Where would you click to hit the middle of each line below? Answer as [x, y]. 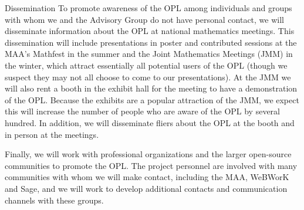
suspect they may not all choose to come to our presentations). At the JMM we [148, 77]
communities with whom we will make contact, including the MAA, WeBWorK [147, 177]
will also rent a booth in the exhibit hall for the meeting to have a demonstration [151, 88]
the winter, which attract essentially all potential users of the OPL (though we [146, 65]
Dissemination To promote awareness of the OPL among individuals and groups [148, 8]
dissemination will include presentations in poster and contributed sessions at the [151, 42]
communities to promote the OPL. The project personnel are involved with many [151, 165]
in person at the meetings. [52, 134]
